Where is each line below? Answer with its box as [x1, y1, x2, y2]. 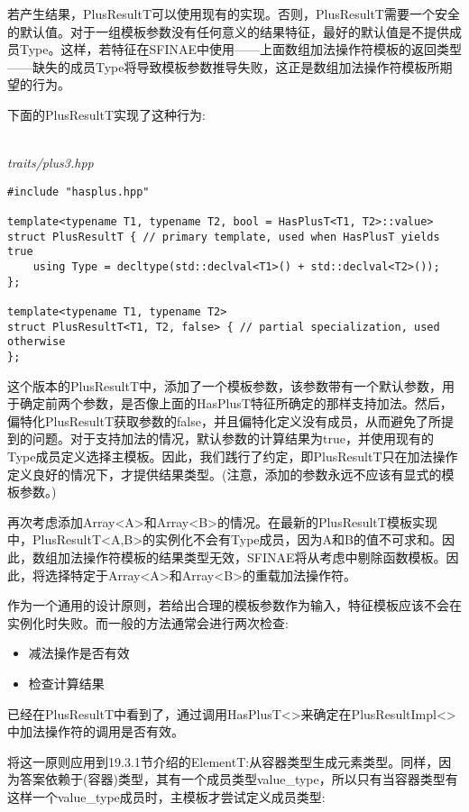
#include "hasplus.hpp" [7, 185, 150, 198]
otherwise [7, 335, 66, 349]
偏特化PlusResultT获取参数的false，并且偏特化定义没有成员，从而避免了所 [7, 411, 441, 430]
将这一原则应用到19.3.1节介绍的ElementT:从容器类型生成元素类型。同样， [7, 752, 439, 771]
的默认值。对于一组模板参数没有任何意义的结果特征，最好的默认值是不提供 [7, 22, 449, 41]
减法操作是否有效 [28, 643, 130, 662]
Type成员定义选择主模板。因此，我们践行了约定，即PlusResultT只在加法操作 [7, 447, 458, 465]
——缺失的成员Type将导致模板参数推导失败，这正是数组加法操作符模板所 [7, 57, 440, 76]
